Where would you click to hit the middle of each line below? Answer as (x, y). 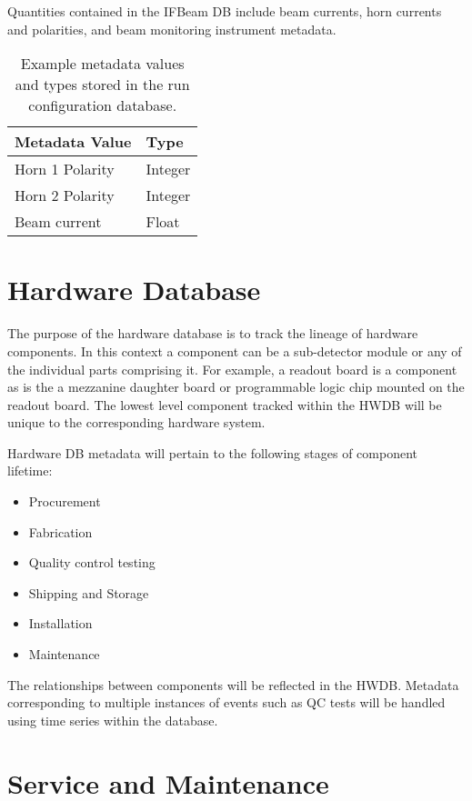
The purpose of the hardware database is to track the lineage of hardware (213, 333)
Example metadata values (102, 64)
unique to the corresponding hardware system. (136, 422)
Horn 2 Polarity (65, 195)
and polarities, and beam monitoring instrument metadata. (172, 29)
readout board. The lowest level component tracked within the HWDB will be (225, 404)
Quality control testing (92, 562)
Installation (60, 623)
